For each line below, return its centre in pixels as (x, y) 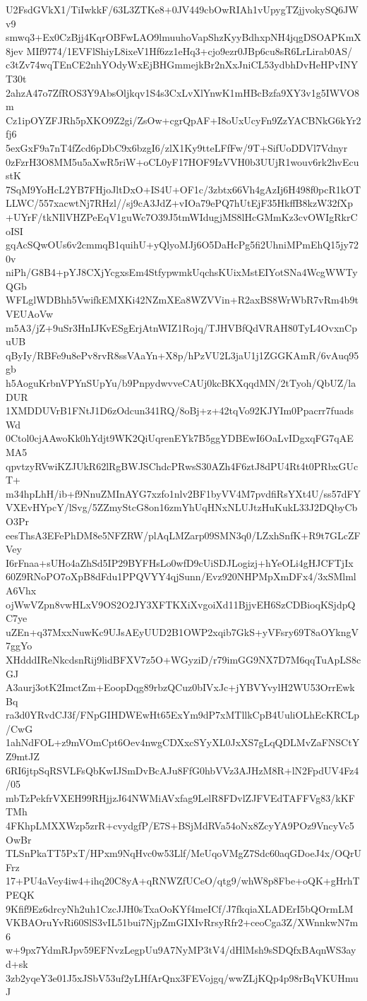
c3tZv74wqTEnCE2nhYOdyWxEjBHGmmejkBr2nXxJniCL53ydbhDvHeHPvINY (182, 65)
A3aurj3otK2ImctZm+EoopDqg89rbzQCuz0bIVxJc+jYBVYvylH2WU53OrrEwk (180, 687)
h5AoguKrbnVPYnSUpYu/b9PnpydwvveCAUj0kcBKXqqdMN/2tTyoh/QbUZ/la (181, 383)
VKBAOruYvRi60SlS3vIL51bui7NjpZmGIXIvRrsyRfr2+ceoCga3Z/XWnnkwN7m (182, 922)
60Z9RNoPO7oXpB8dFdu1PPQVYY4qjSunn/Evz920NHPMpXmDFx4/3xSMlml (181, 576)
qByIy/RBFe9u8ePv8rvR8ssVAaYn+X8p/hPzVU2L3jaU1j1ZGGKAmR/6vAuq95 (182, 355)
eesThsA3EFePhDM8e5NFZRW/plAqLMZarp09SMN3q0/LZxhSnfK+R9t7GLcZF (183, 535)
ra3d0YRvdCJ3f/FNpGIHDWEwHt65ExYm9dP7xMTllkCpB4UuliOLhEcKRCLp (183, 715)
